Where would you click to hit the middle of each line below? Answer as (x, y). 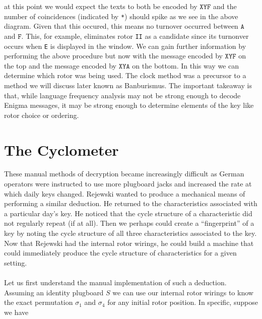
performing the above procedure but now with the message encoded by (113, 56)
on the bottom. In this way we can (185, 65)
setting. (16, 262)
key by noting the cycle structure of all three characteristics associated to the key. (130, 233)
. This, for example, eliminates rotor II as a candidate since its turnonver (135, 36)
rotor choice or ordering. (42, 115)
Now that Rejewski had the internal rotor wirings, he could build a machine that (129, 243)
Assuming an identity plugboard (54, 292)
